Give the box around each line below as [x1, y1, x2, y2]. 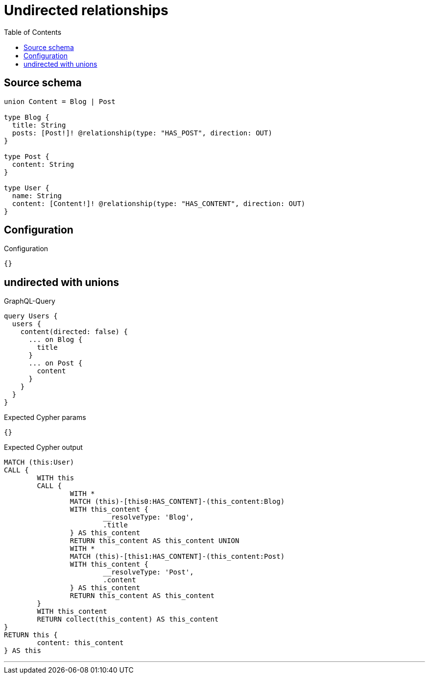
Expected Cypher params [4, 413, 86, 422]
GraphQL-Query [4, 297, 55, 306]
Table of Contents [4, 27, 62, 36]
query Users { [4, 312, 58, 320]
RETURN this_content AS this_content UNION [70, 537, 239, 545]
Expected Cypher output [4, 443, 83, 452]
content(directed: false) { [20, 328, 128, 336]
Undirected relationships [4, 2, 168, 19]
